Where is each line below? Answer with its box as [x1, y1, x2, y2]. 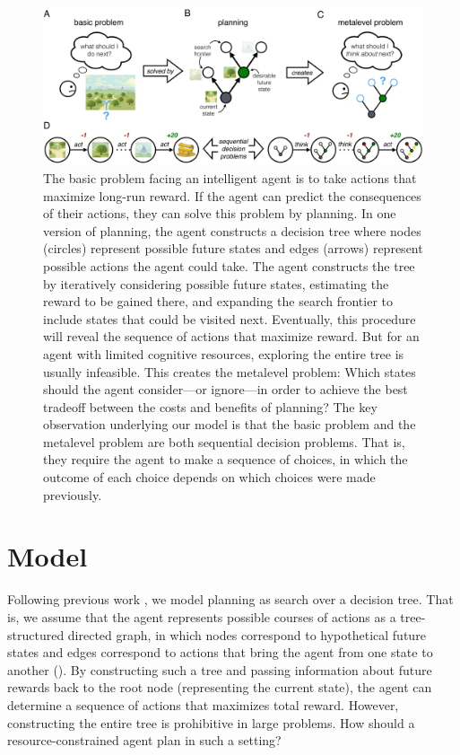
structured [7, 625, 65, 644]
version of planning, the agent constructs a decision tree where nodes [43, 221, 421, 240]
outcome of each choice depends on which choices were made [43, 468, 376, 487]
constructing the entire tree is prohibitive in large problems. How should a [7, 713, 415, 732]
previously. [43, 485, 102, 504]
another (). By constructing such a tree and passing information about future [7, 660, 432, 679]
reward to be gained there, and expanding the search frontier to [43, 292, 393, 311]
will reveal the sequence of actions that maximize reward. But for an [43, 327, 420, 346]
